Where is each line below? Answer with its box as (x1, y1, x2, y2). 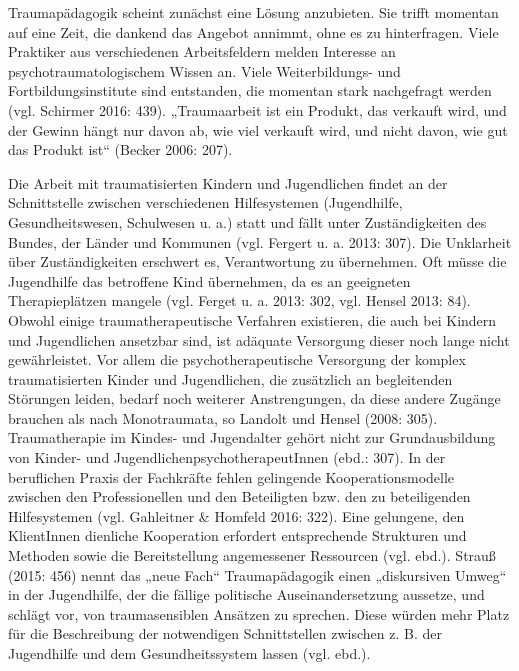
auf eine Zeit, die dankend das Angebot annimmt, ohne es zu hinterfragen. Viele (8, 21, 499, 42)
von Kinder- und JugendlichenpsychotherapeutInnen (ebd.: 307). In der (8, 447, 446, 468)
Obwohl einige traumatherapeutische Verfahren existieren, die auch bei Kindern (8, 309, 497, 330)
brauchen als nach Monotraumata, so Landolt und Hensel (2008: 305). (8, 407, 438, 428)
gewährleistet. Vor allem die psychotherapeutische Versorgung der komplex (8, 349, 466, 370)
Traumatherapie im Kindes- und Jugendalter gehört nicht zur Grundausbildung (8, 427, 496, 448)
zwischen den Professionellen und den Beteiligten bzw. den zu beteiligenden (8, 486, 471, 507)
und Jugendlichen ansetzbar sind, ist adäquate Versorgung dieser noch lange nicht (8, 329, 510, 350)
